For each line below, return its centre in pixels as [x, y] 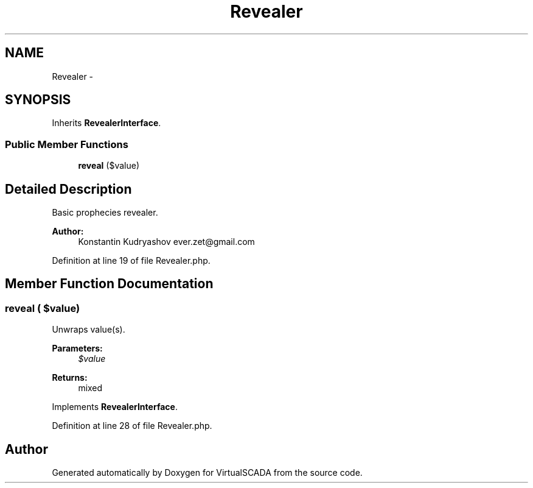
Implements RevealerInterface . [115, 407]
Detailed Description [68, 189]
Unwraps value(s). [89, 330]
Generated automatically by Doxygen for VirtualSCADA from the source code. [207, 473]
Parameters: [77, 348]
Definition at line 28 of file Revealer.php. [132, 426]
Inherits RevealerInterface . [106, 123]
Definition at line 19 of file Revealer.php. [131, 261]
